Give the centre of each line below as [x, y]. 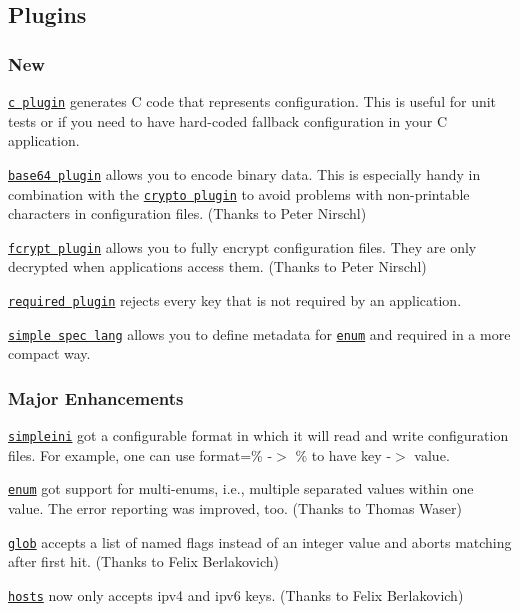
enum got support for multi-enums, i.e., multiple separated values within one [241, 488]
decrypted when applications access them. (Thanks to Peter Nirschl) [217, 266]
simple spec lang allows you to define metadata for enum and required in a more [259, 333]
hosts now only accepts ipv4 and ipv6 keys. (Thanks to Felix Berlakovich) [236, 594]
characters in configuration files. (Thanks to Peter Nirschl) [187, 213]
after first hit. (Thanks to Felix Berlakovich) [143, 561]
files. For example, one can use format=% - [140, 454]
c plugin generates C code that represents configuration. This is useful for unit [252, 101]
